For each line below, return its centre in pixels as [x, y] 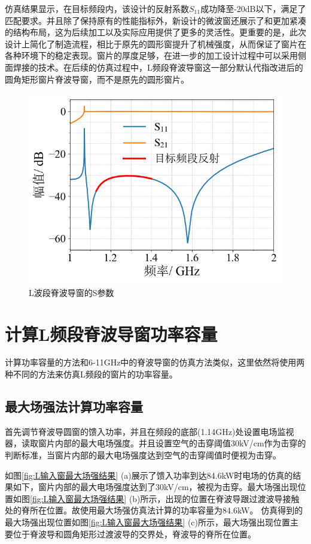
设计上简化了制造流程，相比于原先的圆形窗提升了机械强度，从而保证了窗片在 [155, 43]
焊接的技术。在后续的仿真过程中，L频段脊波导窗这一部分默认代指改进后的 [158, 67]
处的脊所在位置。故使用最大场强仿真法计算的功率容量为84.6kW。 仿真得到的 [154, 510]
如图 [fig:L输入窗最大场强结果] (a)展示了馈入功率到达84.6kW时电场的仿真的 [149, 475]
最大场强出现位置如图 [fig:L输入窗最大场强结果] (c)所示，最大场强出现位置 [147, 522]
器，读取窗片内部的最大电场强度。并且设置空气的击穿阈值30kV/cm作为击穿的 [155, 443]
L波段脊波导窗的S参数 [71, 292]
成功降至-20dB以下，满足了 [253, 8]
